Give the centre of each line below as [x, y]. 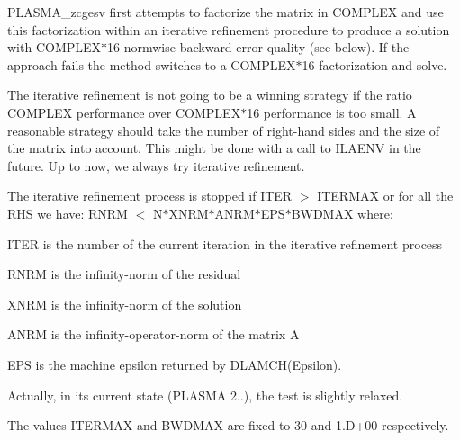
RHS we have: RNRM [68, 213]
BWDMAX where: [342, 213]
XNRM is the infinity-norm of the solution [125, 304]
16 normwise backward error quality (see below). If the [258, 47]
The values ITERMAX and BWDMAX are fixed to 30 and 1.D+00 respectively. [228, 425]
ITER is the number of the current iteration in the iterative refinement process [225, 243]
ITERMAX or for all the [385, 196]
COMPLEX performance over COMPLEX [124, 112]
